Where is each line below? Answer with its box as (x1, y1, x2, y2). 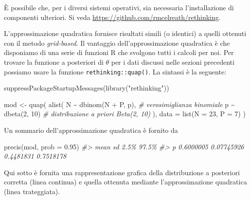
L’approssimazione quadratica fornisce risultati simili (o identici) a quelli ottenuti (4, 28, 247, 38)
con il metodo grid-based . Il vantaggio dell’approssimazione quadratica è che (4, 37, 230, 48)
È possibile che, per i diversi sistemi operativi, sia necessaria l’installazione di (4, 2, 234, 12)
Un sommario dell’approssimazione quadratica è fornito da (4, 125, 178, 135)
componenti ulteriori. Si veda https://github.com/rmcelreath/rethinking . (4, 12, 221, 22)
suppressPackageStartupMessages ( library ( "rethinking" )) (4, 83, 169, 93)
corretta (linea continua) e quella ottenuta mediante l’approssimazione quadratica (4, 177, 247, 187)
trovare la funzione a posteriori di (4, 56, 104, 67)
